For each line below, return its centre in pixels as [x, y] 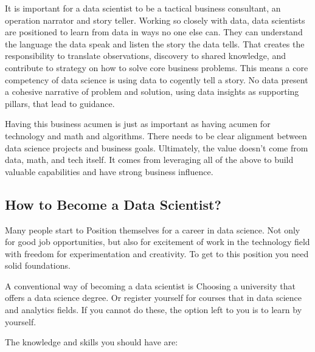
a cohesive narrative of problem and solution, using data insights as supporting [152, 91]
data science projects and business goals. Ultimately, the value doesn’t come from [157, 147]
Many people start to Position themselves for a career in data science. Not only [153, 229]
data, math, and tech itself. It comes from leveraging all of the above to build [149, 160]
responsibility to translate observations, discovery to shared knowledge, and [145, 56]
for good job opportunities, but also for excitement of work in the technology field [157, 242]
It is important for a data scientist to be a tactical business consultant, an [143, 8]
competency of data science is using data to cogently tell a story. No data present [157, 79]
